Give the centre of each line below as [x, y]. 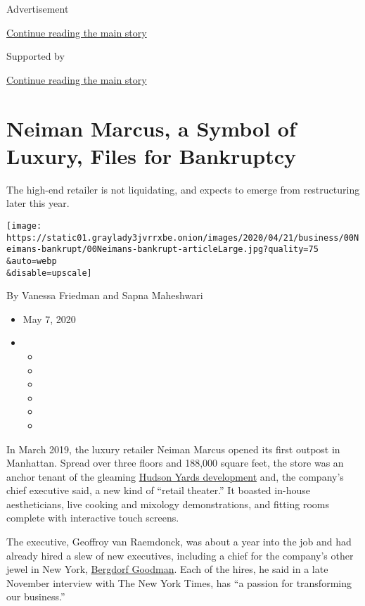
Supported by [36, 56]
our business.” [36, 596]
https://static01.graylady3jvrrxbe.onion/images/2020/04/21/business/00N [183, 238]
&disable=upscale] [49, 273]
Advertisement [38, 8]
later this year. [38, 203]
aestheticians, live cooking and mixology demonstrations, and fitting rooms [168, 504]
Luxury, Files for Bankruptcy [151, 155]
